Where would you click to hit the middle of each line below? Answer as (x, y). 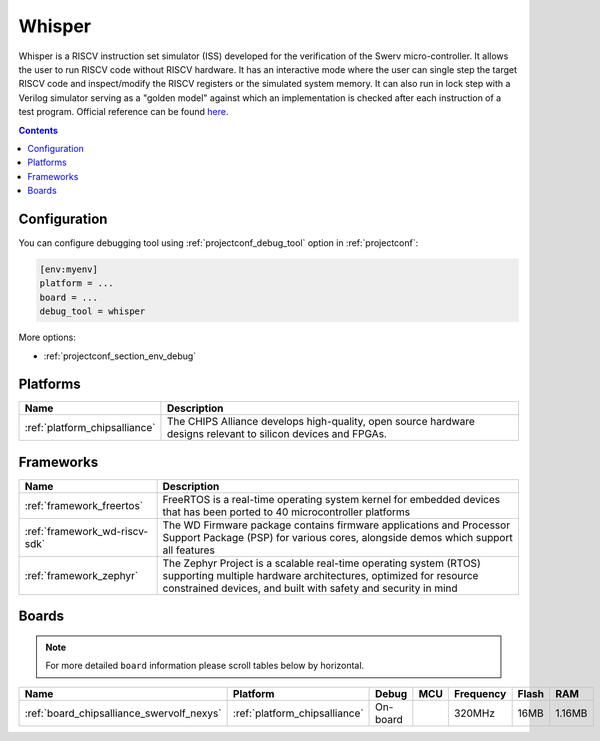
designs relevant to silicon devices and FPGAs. (276, 434)
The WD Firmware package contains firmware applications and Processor (336, 525)
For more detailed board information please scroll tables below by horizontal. (205, 666)
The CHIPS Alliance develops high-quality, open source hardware (320, 422)
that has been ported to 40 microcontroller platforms (286, 512)
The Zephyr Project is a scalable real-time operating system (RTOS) (321, 563)
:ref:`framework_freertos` (84, 505)
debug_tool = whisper (92, 311)
